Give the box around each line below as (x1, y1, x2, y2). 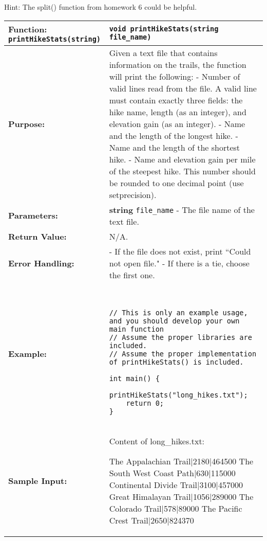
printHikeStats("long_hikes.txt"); (109, 390, 248, 399)
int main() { (109, 374, 160, 383)
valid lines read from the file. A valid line (109, 82, 257, 94)
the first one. (109, 268, 155, 281)
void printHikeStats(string (109, 25, 219, 33)
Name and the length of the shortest (109, 141, 240, 153)
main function (109, 324, 164, 333)
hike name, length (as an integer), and (109, 105, 246, 118)
